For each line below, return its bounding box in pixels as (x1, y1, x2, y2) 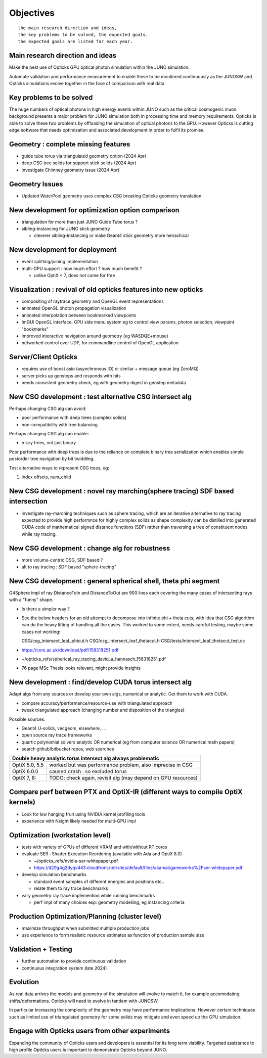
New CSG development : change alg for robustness (9, 544, 171, 552)
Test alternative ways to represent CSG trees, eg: (9, 465, 110, 471)
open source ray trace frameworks (21, 732, 92, 738)
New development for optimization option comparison (9, 206, 180, 214)
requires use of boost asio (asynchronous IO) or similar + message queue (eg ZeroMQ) (21, 366, 199, 372)
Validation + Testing (9, 945, 73, 954)
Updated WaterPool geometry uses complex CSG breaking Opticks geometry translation (21, 193, 202, 199)
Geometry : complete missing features (9, 140, 131, 148)
